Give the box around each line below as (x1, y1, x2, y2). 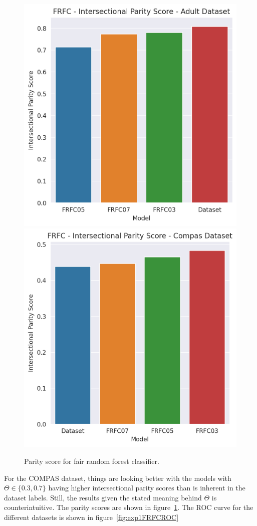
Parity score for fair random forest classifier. (24, 456, 159, 466)
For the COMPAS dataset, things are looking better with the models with (4, 472, 231, 483)
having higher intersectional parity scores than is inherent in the (48, 482, 245, 493)
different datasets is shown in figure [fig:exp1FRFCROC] (4, 512, 179, 522)
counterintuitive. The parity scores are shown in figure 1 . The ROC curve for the (4, 502, 253, 512)
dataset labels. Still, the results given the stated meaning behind (4, 492, 202, 502)
